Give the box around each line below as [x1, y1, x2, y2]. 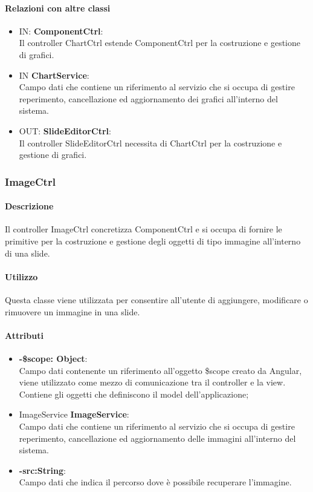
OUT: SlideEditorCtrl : [19, 124, 111, 137]
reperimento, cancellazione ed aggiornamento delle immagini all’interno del [19, 431, 296, 444]
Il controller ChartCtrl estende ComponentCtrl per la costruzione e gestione [19, 36, 301, 49]
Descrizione [5, 200, 54, 212]
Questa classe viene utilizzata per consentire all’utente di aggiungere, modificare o [5, 293, 308, 306]
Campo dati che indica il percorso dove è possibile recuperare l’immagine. [19, 476, 292, 488]
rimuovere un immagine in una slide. [5, 305, 140, 318]
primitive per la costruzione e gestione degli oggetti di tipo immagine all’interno [5, 234, 301, 247]
